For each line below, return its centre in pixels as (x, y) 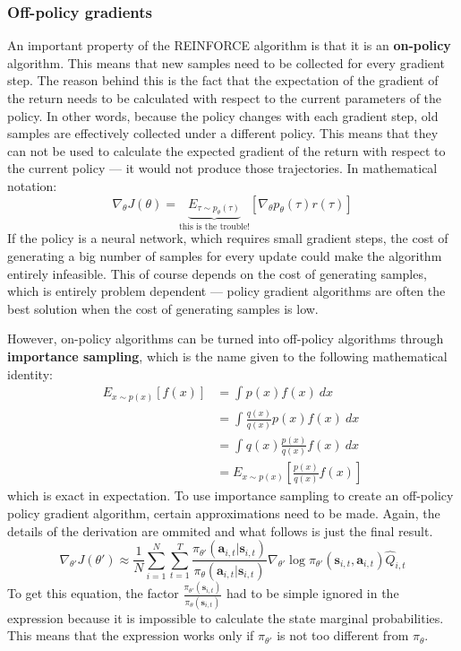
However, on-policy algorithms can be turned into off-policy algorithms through (226, 339)
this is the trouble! (214, 226)
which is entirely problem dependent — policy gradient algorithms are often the (226, 291)
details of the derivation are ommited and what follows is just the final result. (220, 530)
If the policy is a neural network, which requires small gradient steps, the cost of (228, 238)
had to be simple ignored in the (312, 593)
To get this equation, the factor (93, 593)
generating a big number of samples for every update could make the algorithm (225, 256)
